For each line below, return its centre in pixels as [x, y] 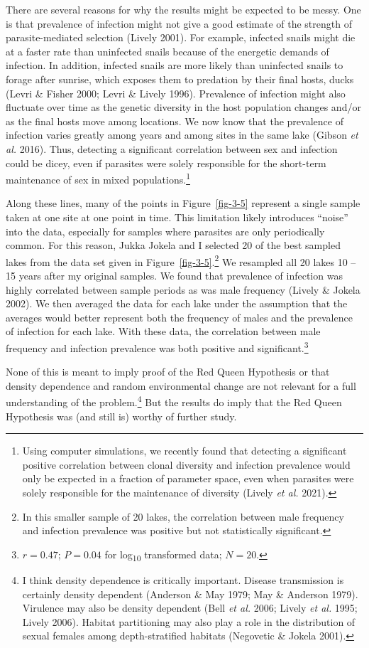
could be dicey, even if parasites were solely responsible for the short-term [166, 163]
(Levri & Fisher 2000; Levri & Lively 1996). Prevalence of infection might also [176, 93]
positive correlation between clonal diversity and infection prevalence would [186, 464]
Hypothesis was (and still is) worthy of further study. [121, 416]
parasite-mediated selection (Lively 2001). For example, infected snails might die [181, 37]
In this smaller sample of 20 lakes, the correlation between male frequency [183, 516]
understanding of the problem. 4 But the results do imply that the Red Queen [174, 401]
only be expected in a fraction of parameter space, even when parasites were [188, 478]
